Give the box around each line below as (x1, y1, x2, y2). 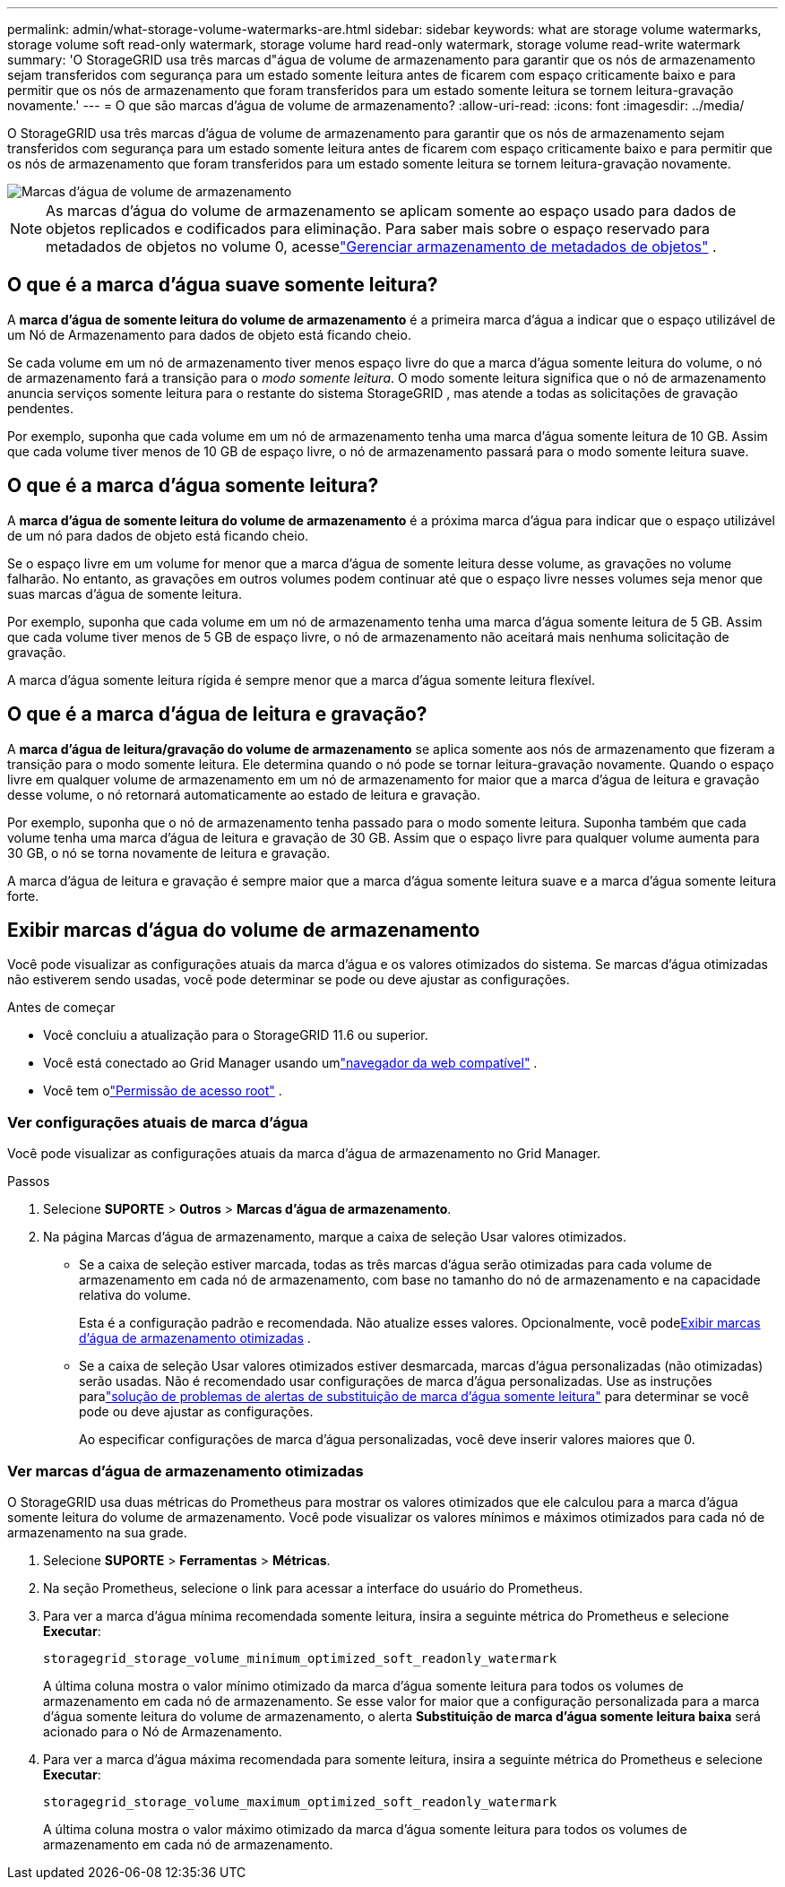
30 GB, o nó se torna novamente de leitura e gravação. (7, 844, 331, 861)
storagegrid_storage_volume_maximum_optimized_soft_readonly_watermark (43, 1794, 557, 1809)
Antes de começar (7, 1000, 116, 1016)
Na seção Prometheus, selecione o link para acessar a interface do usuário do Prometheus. (43, 1580, 583, 1596)
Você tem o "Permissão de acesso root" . (43, 1083, 282, 1099)
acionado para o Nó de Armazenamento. (43, 1723, 282, 1739)
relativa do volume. (79, 1287, 192, 1303)
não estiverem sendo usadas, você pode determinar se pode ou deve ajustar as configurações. (7, 972, 570, 988)
